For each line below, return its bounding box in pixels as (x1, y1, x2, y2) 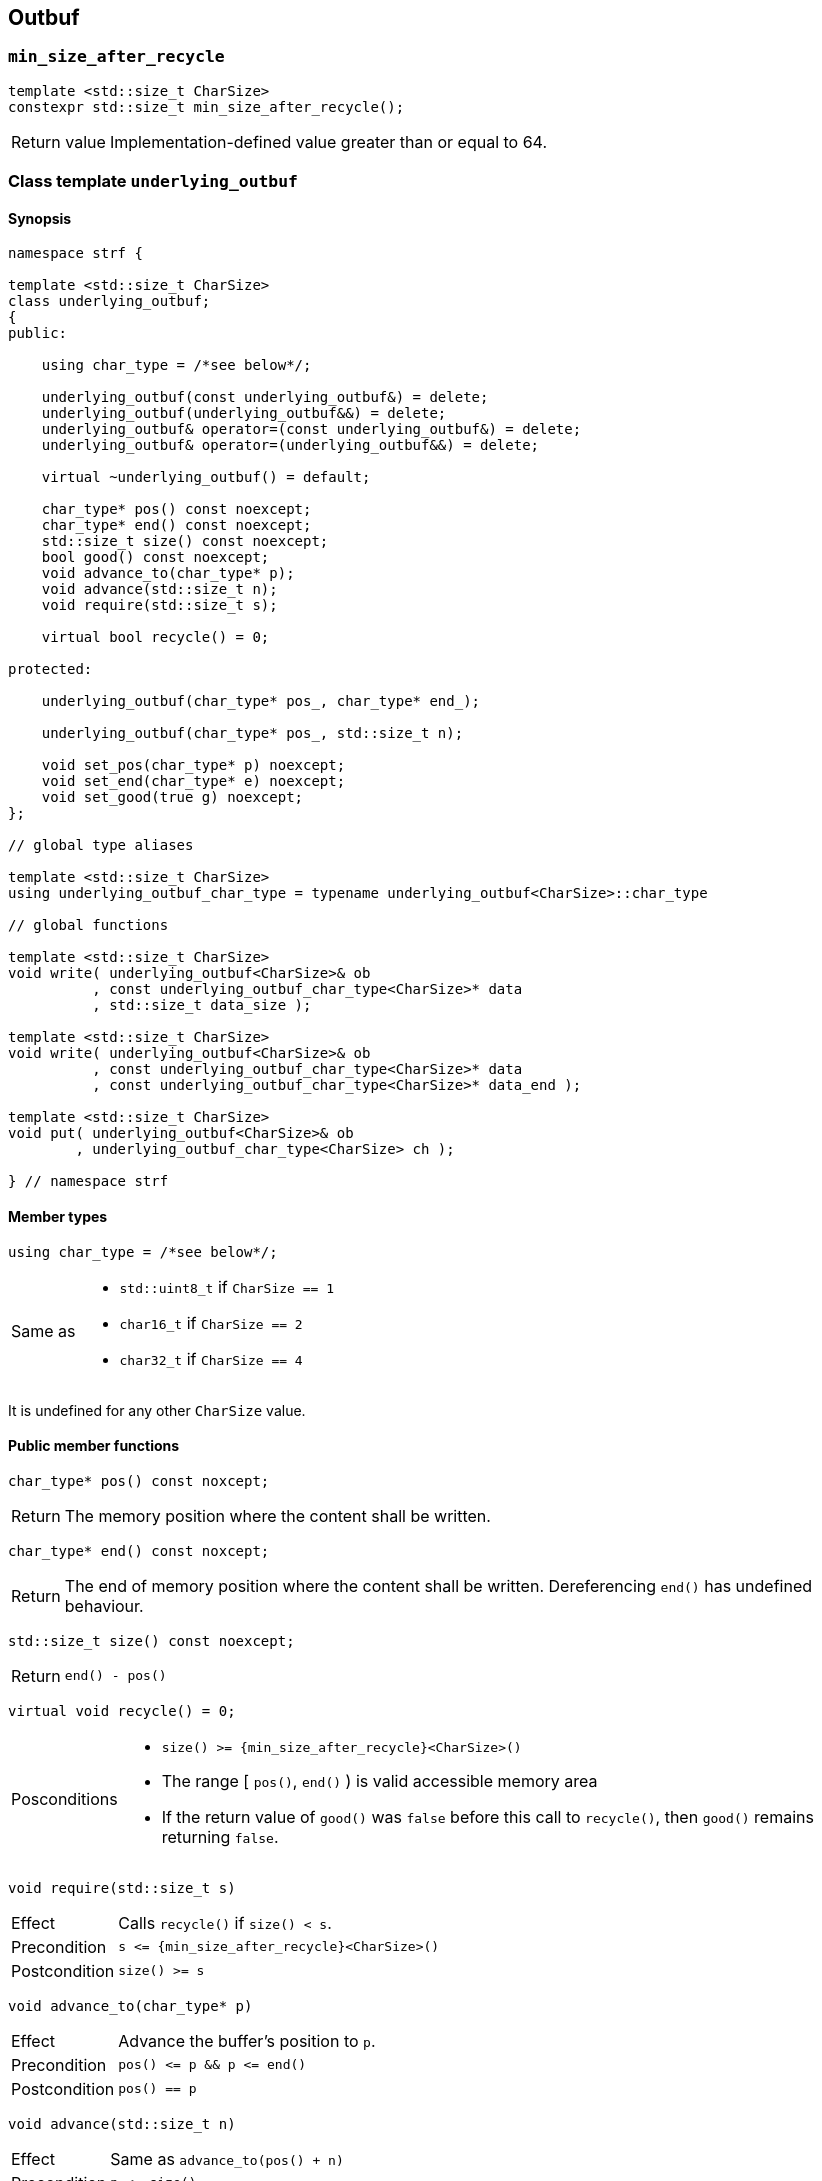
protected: (8, 661, 93, 678)
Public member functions (8, 1437, 180, 1455)
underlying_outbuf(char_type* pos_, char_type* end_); (41, 693, 481, 710)
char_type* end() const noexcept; (41, 517, 312, 534)
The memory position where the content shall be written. (64, 1505, 491, 1526)
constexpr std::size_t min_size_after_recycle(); (8, 98, 405, 115)
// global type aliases (8, 837, 194, 854)
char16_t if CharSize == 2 (119, 1312, 303, 1333)
